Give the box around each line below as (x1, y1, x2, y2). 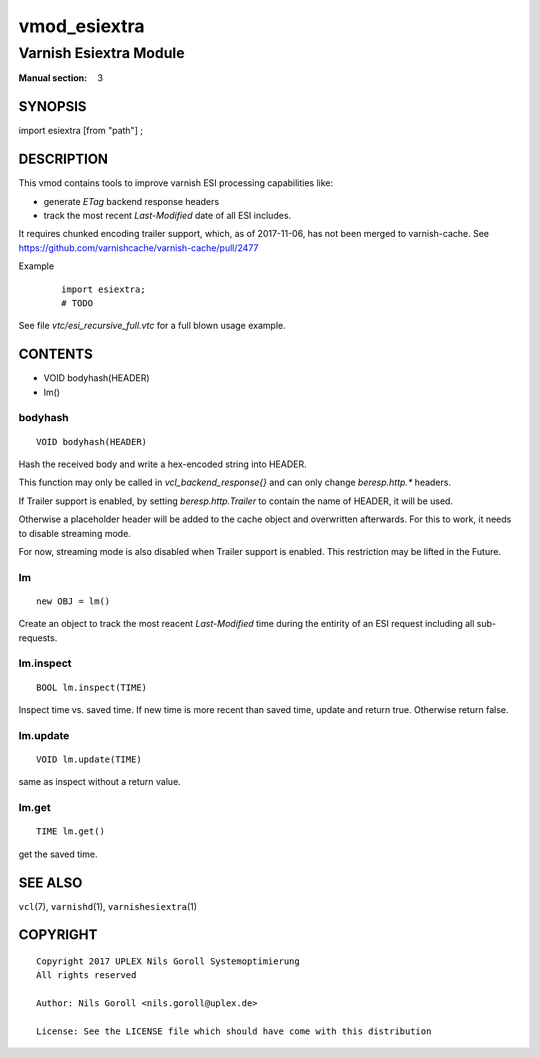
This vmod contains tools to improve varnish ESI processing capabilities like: (18, 177, 334, 189)
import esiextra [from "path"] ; (18, 125, 144, 137)
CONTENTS (18, 346, 94, 363)
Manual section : (18, 72, 88, 84)
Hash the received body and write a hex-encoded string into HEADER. (18, 458, 307, 470)
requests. (18, 631, 58, 644)
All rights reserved (36, 970, 137, 981)
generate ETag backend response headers (43, 195, 220, 207)
